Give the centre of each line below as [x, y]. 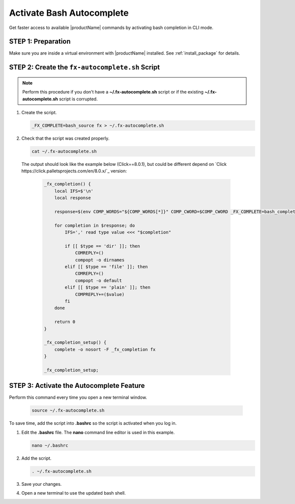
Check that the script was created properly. [65, 138]
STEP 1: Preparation [40, 42]
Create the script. [39, 113]
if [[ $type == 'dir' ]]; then [102, 246]
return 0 [65, 322]
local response [73, 198]
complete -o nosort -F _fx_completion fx [105, 349]
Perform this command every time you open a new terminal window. [78, 397]
